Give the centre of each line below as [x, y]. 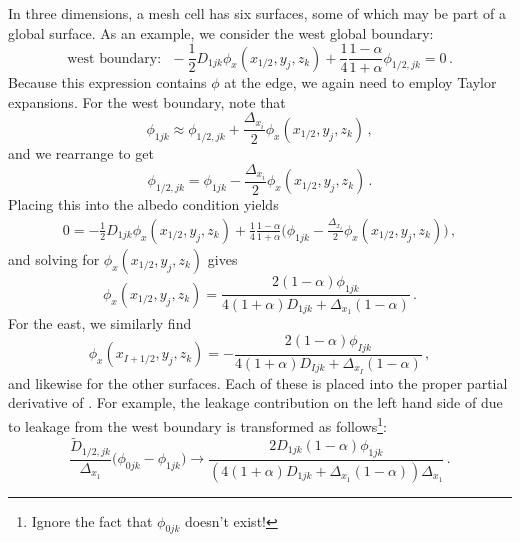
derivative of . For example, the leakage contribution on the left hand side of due [255, 402]
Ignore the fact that [92, 520]
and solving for [54, 258]
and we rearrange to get [81, 152]
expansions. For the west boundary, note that [147, 101]
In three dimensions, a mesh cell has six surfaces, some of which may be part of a [257, 13]
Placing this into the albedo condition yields [143, 204]
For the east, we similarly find [100, 323]
